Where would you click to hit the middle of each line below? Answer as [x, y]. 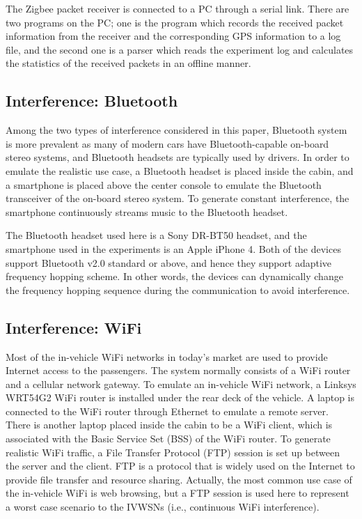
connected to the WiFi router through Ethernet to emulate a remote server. [167, 411]
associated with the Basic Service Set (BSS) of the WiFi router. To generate [168, 439]
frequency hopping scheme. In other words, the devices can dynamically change [174, 276]
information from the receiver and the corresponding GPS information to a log [173, 36]
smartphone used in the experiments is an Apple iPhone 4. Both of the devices [173, 248]
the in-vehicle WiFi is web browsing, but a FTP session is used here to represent [178, 493]
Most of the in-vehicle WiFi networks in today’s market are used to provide [167, 356]
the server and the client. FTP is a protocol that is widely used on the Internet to [180, 466]
